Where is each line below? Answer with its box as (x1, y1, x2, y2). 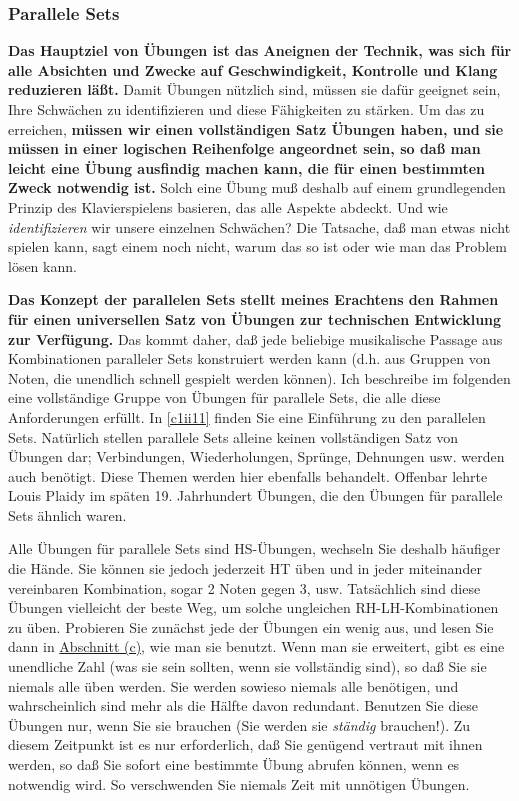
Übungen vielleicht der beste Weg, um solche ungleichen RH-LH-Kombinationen (8, 597, 499, 618)
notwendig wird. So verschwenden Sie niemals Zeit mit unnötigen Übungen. (8, 773, 470, 794)
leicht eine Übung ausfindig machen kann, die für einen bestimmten (8, 157, 486, 178)
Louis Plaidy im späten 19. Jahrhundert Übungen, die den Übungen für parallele (8, 485, 503, 506)
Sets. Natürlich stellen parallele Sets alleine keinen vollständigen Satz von (8, 426, 458, 447)
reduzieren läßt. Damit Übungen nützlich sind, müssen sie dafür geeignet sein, (8, 79, 501, 100)
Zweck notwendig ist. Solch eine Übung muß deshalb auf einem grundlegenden (8, 177, 506, 198)
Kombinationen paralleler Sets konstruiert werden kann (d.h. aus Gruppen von (8, 348, 491, 369)
